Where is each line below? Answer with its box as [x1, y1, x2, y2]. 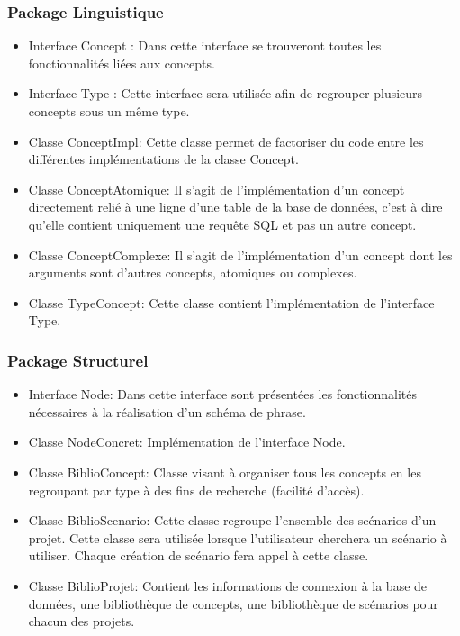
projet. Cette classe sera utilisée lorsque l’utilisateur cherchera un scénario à [28, 528, 447, 547]
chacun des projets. [28, 612, 135, 631]
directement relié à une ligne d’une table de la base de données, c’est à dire [28, 197, 443, 216]
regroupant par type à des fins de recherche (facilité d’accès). [28, 480, 365, 499]
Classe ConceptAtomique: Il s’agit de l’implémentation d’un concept [28, 179, 405, 198]
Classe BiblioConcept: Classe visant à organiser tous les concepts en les [28, 462, 421, 481]
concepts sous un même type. [28, 102, 190, 120]
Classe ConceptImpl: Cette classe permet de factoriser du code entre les [28, 132, 424, 150]
